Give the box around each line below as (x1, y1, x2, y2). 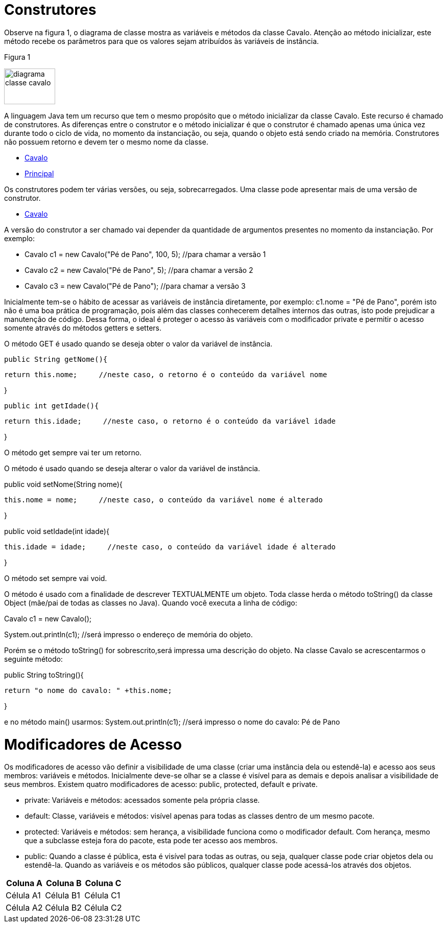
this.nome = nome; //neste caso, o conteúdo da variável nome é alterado (4, 495, 323, 504)
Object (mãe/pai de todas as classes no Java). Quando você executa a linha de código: (4, 598, 297, 607)
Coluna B (45, 878, 82, 889)
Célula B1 (45, 890, 80, 901)
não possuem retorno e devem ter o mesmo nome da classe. (4, 137, 208, 146)
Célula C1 (84, 890, 121, 901)
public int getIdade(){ (4, 401, 99, 410)
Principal (25, 169, 54, 178)
